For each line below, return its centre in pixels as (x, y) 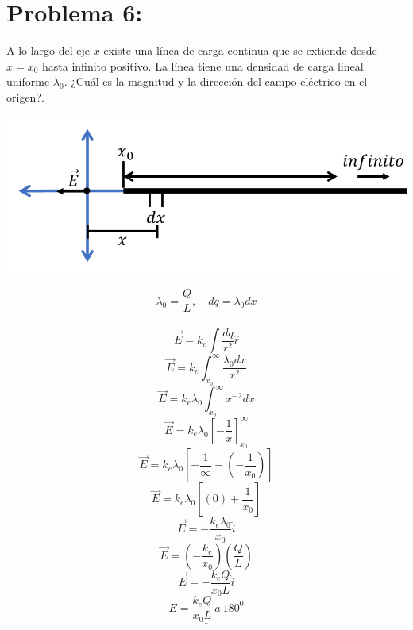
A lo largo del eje (48, 50)
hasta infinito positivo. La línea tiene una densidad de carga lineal (203, 65)
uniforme (28, 81)
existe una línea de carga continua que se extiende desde (240, 50)
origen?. (25, 96)
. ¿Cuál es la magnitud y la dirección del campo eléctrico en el (216, 81)
